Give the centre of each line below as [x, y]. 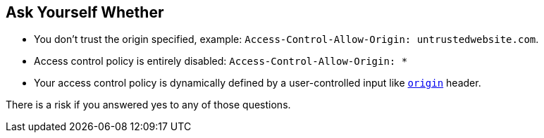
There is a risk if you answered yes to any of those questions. [148, 105]
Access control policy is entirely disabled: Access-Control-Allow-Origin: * [221, 61]
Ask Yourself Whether [85, 12]
